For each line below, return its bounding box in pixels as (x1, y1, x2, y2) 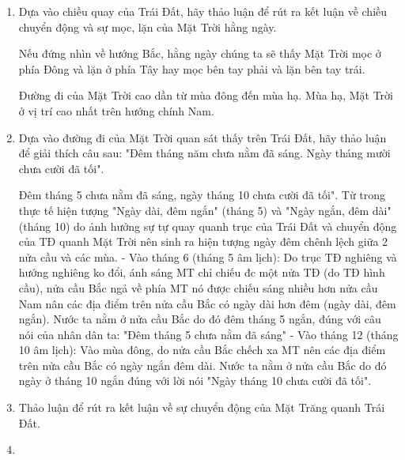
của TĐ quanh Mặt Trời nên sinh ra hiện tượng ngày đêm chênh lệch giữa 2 (18, 233, 388, 250)
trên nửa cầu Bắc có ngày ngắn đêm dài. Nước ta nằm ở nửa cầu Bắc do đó (18, 356, 387, 373)
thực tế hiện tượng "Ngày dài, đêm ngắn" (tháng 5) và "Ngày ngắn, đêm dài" (18, 202, 392, 218)
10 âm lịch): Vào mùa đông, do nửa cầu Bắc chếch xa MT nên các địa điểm (18, 341, 386, 358)
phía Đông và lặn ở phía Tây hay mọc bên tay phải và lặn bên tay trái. (18, 60, 365, 77)
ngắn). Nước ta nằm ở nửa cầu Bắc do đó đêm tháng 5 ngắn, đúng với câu (18, 311, 381, 327)
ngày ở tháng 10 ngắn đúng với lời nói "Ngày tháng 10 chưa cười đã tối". (18, 372, 372, 389)
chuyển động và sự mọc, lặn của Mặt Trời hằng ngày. (18, 18, 277, 35)
